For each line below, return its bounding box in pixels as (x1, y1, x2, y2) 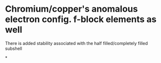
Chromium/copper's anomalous (5, 3, 138, 15)
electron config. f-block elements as (5, 14, 157, 25)
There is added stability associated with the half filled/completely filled (5, 40, 148, 46)
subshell (5, 45, 22, 51)
